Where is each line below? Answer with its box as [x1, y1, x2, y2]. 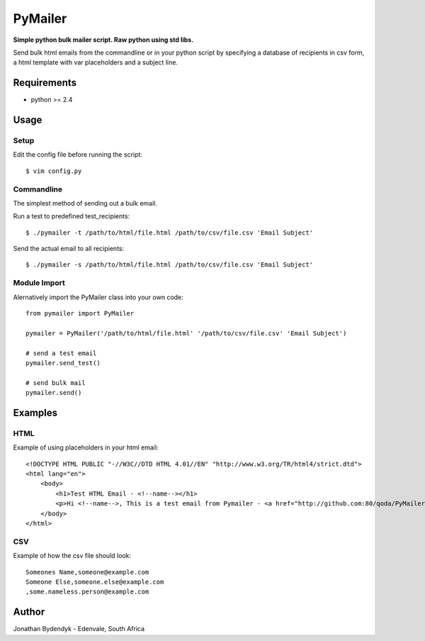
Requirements [13, 77, 77, 89]
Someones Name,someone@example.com [25, 568, 149, 576]
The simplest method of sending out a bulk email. [13, 199, 157, 207]
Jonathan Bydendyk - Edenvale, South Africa [13, 625, 145, 633]
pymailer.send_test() [25, 359, 101, 367]
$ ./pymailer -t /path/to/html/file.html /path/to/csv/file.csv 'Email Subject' [25, 228, 314, 237]
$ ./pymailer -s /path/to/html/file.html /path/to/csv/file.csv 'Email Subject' [25, 261, 314, 269]
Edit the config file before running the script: [13, 150, 143, 159]
